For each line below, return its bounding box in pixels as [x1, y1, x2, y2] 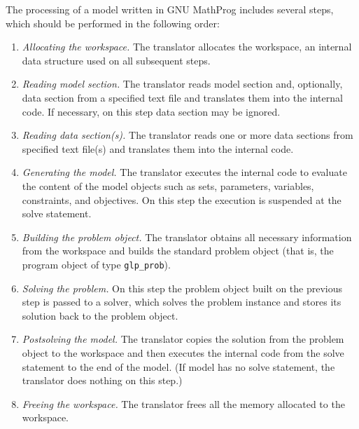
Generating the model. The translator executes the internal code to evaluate [22, 165, 347, 179]
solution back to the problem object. [22, 308, 178, 322]
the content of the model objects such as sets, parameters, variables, [22, 178, 314, 193]
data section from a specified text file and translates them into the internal [22, 90, 343, 104]
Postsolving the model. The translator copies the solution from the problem [22, 332, 344, 346]
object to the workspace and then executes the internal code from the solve [22, 345, 344, 360]
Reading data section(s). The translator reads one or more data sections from [22, 128, 353, 142]
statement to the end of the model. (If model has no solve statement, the [22, 359, 335, 374]
